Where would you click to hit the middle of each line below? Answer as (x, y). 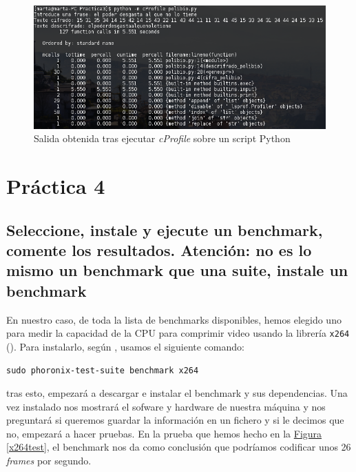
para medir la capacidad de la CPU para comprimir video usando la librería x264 (178, 333)
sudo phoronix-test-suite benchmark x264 (103, 370)
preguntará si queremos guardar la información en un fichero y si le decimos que (175, 420)
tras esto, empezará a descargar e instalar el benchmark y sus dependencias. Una (177, 393)
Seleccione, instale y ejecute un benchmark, (165, 229)
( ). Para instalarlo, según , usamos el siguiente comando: (125, 346)
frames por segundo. (49, 461)
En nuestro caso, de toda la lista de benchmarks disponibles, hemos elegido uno (174, 319)
